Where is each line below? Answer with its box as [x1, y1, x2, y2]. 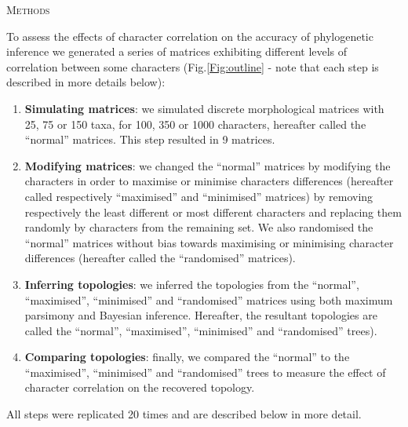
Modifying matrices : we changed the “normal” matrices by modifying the [24, 157, 391, 173]
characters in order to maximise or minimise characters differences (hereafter [24, 173, 394, 189]
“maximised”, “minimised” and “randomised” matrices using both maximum [24, 291, 393, 308]
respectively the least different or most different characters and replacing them [24, 203, 402, 220]
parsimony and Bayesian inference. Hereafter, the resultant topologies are [24, 307, 377, 323]
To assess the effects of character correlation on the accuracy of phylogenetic [6, 27, 373, 44]
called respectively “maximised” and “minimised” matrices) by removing [24, 188, 373, 204]
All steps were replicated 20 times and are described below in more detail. [6, 406, 362, 422]
